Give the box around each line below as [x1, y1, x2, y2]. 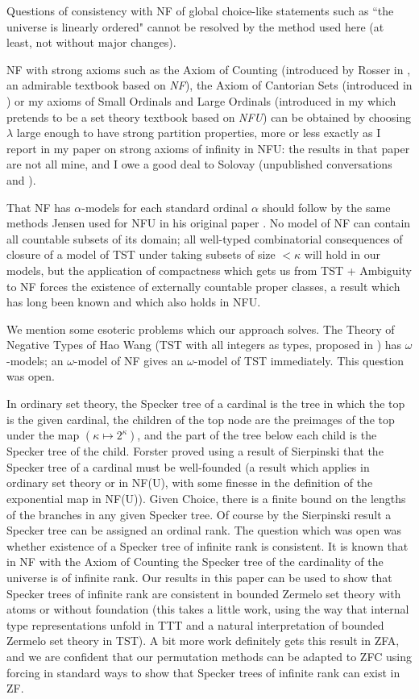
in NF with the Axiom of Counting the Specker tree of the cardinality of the [6, 553, 384, 570]
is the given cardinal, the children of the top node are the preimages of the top [6, 410, 395, 427]
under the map [6, 426, 80, 443]
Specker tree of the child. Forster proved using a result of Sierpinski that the [6, 443, 384, 460]
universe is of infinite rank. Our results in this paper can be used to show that [6, 569, 392, 585]
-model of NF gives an [73, 352, 184, 368]
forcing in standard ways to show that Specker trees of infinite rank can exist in [6, 664, 400, 680]
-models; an [6, 352, 64, 368]
